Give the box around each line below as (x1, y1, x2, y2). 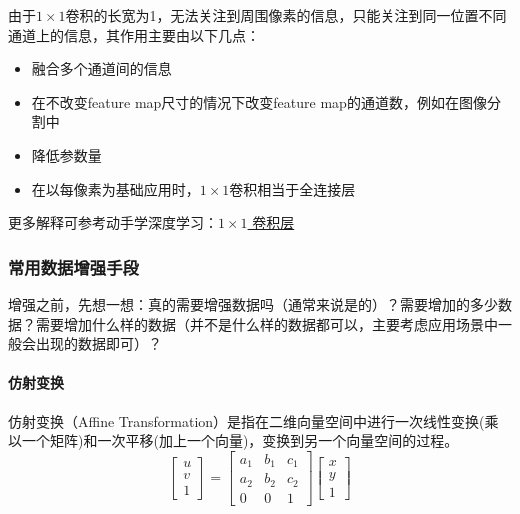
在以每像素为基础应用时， (31, 178, 200, 199)
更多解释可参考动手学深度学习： (8, 212, 218, 233)
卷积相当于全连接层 (229, 178, 356, 199)
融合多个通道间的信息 (31, 58, 172, 79)
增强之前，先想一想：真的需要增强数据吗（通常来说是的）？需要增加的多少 (8, 293, 498, 314)
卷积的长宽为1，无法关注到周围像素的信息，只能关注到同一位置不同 (65, 5, 507, 25)
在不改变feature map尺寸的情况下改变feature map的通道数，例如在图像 (31, 91, 487, 112)
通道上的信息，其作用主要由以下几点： (8, 24, 260, 45)
